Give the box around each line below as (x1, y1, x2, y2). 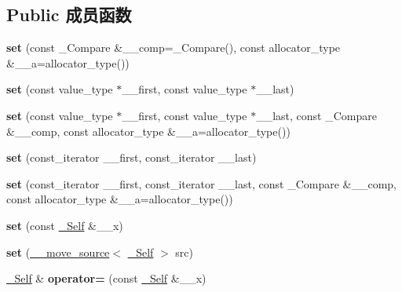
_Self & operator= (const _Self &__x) (6, 270, 206, 287)
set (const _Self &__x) (6, 217, 123, 233)
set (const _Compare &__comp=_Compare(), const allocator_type (6, 39, 341, 56)
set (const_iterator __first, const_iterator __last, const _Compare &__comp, (6, 175, 397, 192)
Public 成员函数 (6, 2, 132, 27)
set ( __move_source (6, 243, 110, 260)
